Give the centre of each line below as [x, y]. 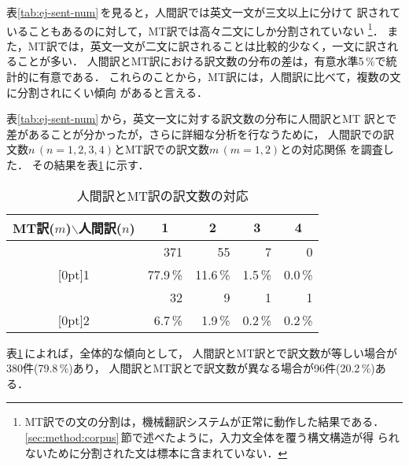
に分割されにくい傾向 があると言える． [107, 92]
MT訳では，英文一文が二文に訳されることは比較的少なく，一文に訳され [213, 45]
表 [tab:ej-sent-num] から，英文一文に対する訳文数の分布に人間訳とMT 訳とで [202, 118]
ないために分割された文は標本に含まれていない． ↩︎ [156, 452]
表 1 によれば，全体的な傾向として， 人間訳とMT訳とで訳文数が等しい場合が [202, 352]
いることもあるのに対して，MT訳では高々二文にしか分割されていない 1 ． [195, 29]
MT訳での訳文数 [167, 149]
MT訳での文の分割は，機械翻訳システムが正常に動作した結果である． [204, 422]
